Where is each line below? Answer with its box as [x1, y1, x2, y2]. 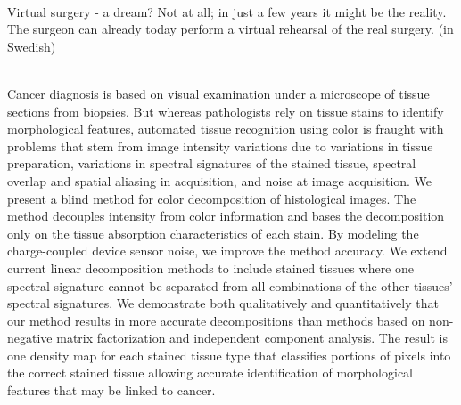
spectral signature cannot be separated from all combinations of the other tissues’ [7, 276, 453, 295]
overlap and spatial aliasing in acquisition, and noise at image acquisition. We [7, 171, 432, 190]
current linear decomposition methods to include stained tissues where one [7, 258, 414, 277]
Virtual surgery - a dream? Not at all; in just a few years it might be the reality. [7, 2, 447, 20]
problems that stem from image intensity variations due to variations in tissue [7, 136, 433, 155]
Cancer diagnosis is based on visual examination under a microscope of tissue [7, 84, 430, 102]
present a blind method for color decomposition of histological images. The [7, 189, 416, 207]
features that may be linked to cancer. [7, 381, 216, 400]
